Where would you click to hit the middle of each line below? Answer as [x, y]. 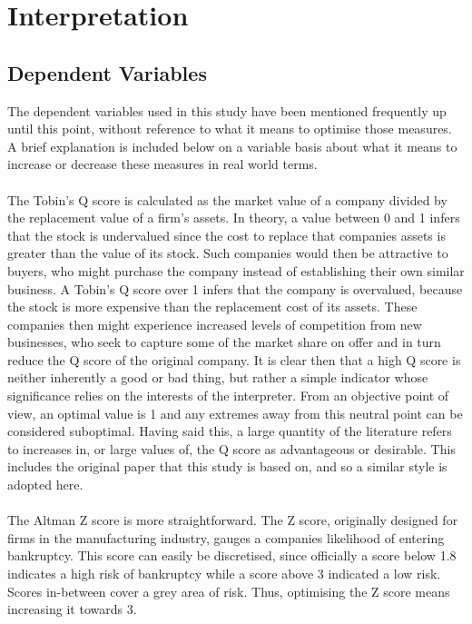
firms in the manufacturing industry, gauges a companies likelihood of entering [226, 537]
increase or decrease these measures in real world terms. [162, 164]
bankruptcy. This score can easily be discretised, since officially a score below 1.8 [232, 555]
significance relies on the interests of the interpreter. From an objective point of [228, 396]
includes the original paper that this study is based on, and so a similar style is [227, 466]
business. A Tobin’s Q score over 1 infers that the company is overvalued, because [235, 288]
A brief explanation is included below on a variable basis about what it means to [232, 146]
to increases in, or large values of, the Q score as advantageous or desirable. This [231, 448]
